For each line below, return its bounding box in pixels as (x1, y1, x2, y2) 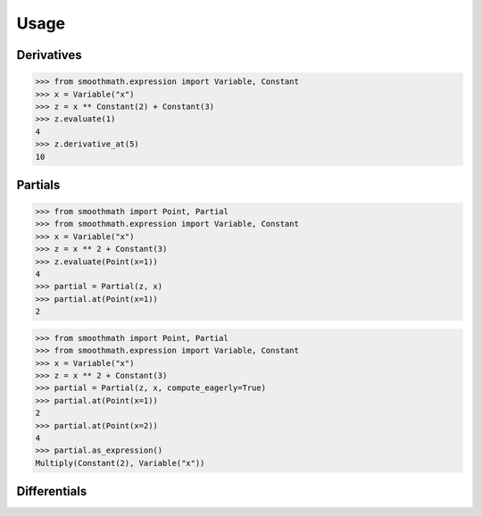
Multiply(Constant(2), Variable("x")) (35, 458, 205, 468)
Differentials (16, 484, 87, 499)
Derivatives (16, 47, 82, 62)
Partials (16, 177, 61, 192)
